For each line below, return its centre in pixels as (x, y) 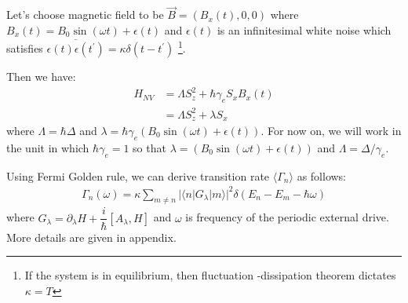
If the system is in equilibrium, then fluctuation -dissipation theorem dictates (210, 275)
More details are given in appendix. (91, 237)
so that (149, 147)
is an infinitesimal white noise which (304, 29)
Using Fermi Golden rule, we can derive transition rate (138, 175)
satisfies (25, 48)
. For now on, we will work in (331, 130)
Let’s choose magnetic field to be (85, 15)
